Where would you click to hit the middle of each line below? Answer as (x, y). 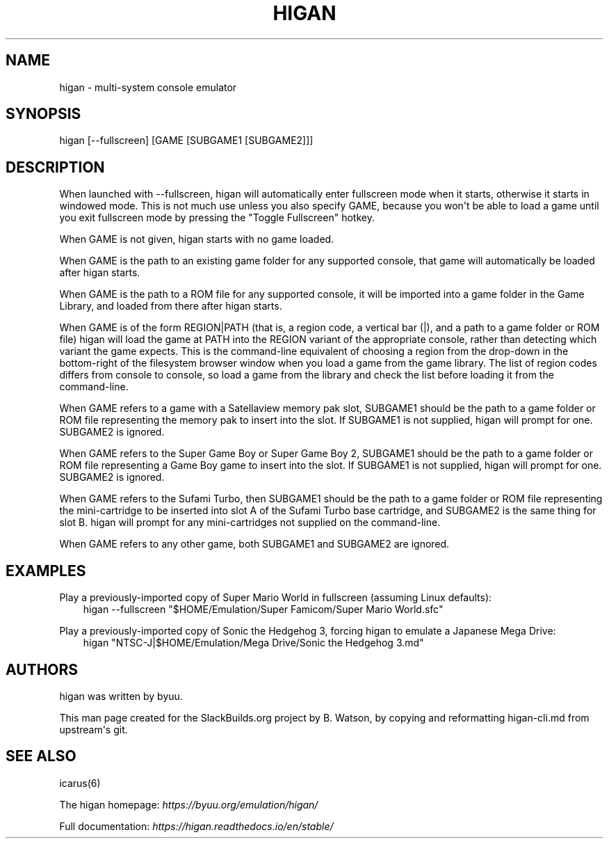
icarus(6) (80, 783)
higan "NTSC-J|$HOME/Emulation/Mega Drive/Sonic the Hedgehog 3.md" (253, 643)
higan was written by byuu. (121, 696)
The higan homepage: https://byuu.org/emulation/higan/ (189, 804)
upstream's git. (94, 729)
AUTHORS (42, 669)
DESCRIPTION (55, 167)
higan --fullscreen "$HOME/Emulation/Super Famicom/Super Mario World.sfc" (263, 610)
